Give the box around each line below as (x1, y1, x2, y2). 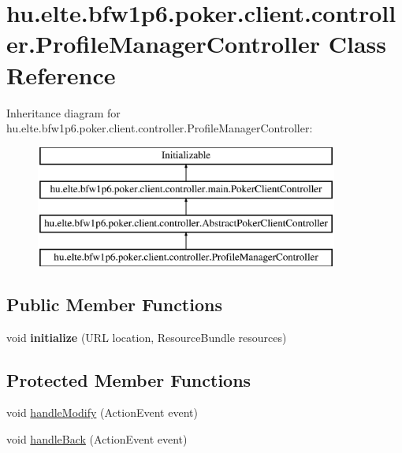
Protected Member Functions (6, 367, 251, 392)
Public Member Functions (6, 291, 222, 316)
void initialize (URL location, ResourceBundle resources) (6, 329, 287, 345)
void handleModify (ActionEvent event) (6, 404, 198, 421)
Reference (6, 58, 116, 91)
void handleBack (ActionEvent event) (6, 431, 188, 447)
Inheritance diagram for (6, 104, 121, 121)
